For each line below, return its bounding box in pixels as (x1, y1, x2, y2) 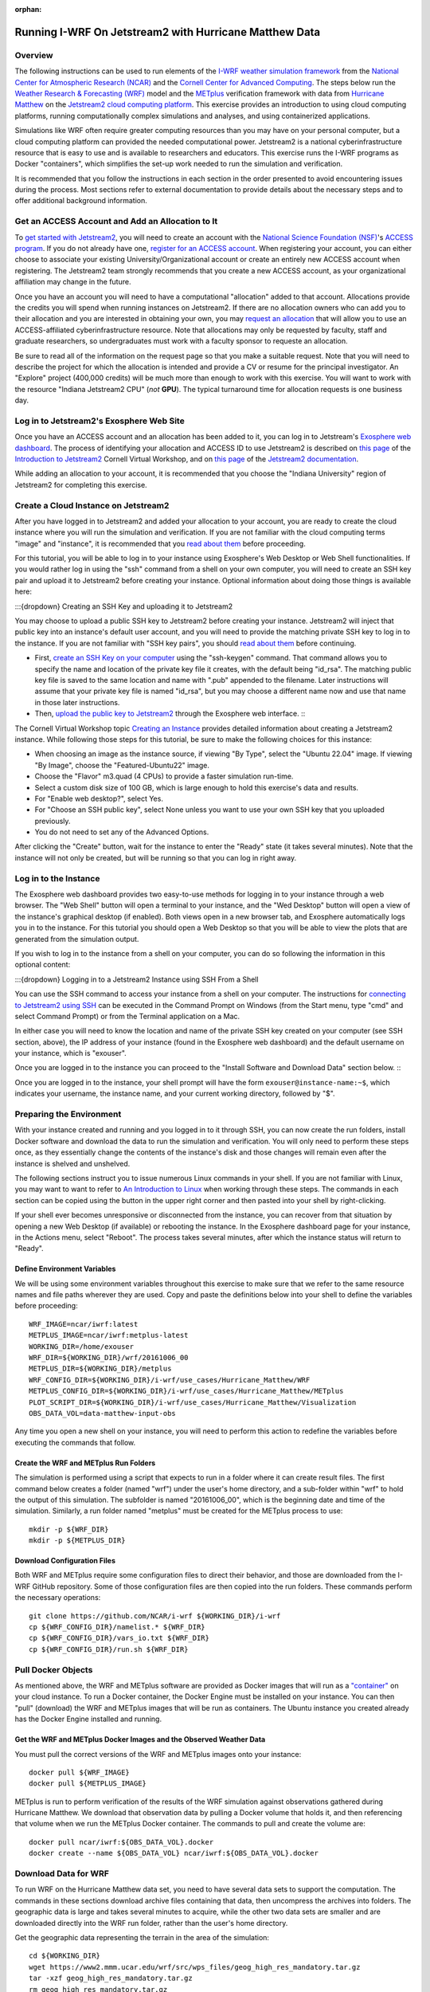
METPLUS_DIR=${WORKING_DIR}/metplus (29, 1364, 172, 1374)
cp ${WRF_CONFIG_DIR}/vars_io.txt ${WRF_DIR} (29, 1633, 210, 1643)
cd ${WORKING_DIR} (29, 1951, 101, 1960)
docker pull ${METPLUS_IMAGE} (29, 1779, 147, 1788)
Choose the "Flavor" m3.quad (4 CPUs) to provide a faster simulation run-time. (34, 771, 294, 781)
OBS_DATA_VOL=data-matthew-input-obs (29, 1409, 177, 1418)
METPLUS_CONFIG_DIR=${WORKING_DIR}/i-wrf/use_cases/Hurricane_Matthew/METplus (29, 1386, 344, 1396)
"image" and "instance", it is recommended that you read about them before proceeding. (14, 539, 306, 548)
